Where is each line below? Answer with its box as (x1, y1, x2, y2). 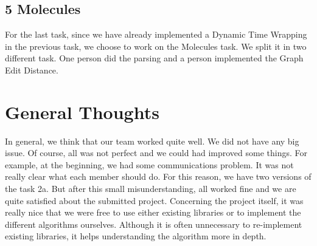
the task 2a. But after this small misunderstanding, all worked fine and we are (5, 182, 296, 195)
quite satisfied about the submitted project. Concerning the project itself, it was (5, 194, 304, 207)
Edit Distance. (5, 63, 58, 76)
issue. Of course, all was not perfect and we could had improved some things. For (5, 146, 308, 159)
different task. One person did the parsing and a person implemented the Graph (5, 52, 304, 64)
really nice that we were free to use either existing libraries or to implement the (5, 206, 301, 219)
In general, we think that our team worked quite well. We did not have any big (5, 134, 299, 147)
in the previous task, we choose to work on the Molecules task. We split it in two (5, 39, 307, 52)
